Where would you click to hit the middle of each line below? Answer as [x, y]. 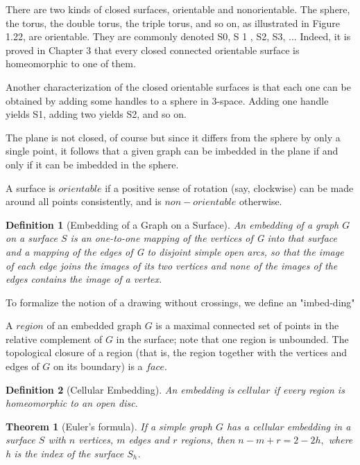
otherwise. [260, 201]
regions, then [208, 440]
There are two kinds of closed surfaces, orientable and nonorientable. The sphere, [178, 9]
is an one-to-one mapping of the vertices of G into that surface [204, 238]
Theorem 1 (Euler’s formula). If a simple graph [109, 426]
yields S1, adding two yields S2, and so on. [96, 114]
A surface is [31, 187]
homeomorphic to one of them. [71, 63]
